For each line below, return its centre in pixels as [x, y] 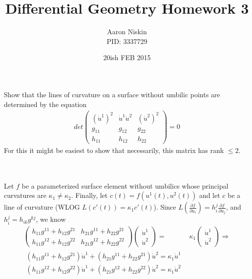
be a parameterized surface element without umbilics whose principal [125, 185]
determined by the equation [45, 104]
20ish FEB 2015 [127, 57]
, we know [51, 219]
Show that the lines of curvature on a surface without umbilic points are [112, 94]
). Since [165, 207]
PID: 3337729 [127, 41]
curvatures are [25, 195]
